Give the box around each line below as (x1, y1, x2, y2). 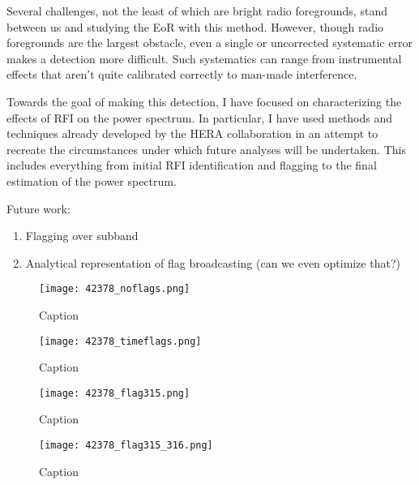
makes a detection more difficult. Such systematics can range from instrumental (6, 49, 402, 67)
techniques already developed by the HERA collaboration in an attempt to (6, 125, 378, 142)
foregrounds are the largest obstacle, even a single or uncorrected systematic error (6, 34, 413, 51)
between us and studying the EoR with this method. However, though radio (6, 18, 384, 35)
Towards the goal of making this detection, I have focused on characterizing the (6, 92, 402, 109)
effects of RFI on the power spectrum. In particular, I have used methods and (6, 109, 393, 126)
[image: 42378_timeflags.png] (39, 335, 202, 347)
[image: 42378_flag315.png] (39, 387, 190, 399)
